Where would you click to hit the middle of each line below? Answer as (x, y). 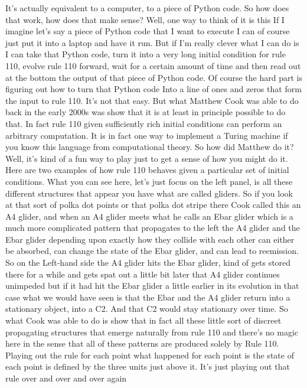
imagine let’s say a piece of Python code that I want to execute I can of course (148, 31)
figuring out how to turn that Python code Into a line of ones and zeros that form (153, 89)
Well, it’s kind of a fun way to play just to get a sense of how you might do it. (147, 158)
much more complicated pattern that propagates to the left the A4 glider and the (153, 228)
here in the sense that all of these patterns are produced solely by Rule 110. (142, 343)
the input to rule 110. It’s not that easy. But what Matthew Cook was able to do (152, 100)
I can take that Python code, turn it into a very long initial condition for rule (146, 54)
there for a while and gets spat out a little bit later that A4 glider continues (143, 274)
